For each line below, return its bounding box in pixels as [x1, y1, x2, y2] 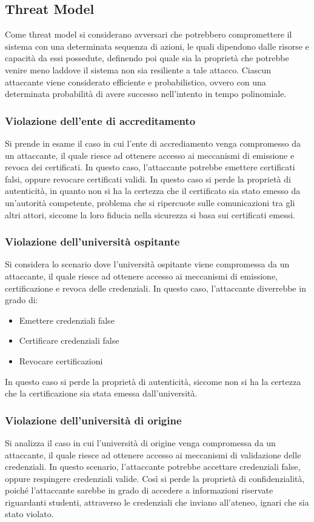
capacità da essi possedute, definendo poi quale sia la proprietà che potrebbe [5, 52, 289, 64]
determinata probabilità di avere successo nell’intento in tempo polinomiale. [5, 87, 287, 100]
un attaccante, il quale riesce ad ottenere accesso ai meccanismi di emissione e [5, 149, 295, 161]
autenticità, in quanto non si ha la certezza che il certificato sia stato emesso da [5, 184, 301, 197]
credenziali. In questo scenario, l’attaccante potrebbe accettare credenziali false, [5, 460, 301, 473]
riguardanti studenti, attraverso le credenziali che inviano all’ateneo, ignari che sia [5, 495, 309, 508]
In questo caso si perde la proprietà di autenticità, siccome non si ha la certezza [5, 375, 301, 387]
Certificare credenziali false [19, 334, 119, 347]
